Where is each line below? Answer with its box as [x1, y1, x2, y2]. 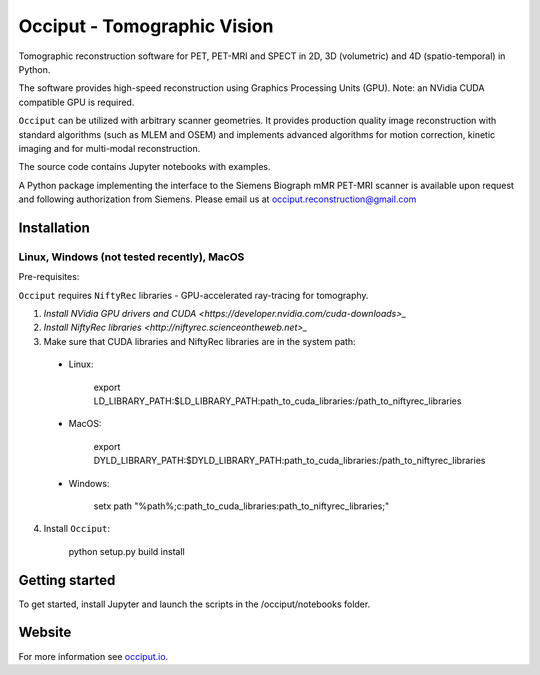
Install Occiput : [43, 523, 110, 535]
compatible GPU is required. [18, 96, 135, 108]
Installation [18, 219, 90, 236]
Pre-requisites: [18, 271, 80, 283]
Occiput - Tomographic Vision [18, 15, 274, 37]
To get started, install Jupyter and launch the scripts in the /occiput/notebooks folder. [18, 598, 371, 610]
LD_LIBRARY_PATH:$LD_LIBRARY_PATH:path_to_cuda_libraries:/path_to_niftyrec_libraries [93, 395, 462, 407]
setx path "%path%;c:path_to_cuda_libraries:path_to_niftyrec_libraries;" [93, 500, 390, 512]
